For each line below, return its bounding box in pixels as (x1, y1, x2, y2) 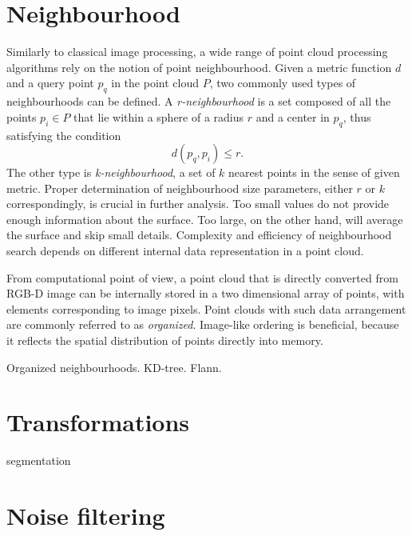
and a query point (6, 74, 94, 91)
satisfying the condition (6, 126, 121, 143)
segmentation (6, 452, 71, 469)
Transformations (6, 406, 190, 438)
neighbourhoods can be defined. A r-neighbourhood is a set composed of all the (6, 93, 391, 110)
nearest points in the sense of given (228, 164, 400, 181)
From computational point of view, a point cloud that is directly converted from (6, 269, 398, 286)
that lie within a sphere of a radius (73, 108, 244, 125)
